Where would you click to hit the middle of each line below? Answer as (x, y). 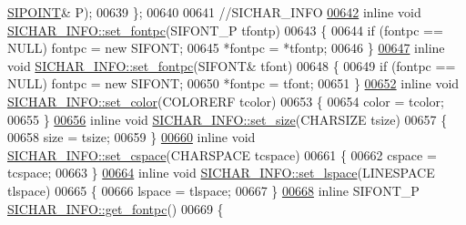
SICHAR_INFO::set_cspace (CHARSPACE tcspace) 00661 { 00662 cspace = (222, 154)
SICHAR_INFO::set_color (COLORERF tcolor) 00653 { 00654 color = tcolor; (226, 101)
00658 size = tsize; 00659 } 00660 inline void (132, 137)
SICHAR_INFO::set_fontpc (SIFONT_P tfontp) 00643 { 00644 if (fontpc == (225, 30)
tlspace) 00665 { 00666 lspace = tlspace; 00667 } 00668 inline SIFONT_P (213, 190)
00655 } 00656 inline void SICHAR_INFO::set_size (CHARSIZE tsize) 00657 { (228, 119)
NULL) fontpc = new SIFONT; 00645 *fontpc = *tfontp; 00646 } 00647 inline (226, 48)
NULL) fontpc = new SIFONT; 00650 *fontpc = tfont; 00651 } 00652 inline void (233, 83)
